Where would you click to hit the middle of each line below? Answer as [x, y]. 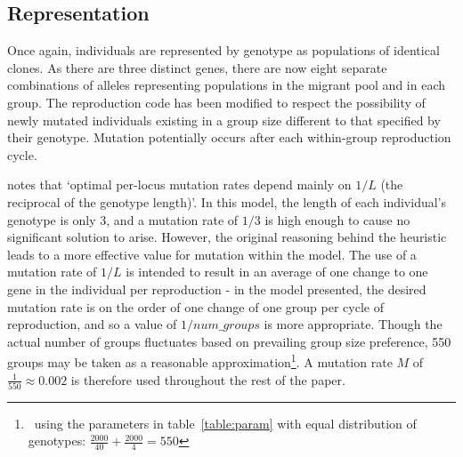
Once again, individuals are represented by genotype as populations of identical [223, 50]
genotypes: [57, 441]
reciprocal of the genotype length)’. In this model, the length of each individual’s [227, 201]
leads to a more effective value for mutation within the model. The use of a [212, 254]
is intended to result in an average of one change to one [277, 272]
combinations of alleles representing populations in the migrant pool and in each [227, 85]
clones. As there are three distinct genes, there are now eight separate [197, 67]
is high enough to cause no [337, 219]
